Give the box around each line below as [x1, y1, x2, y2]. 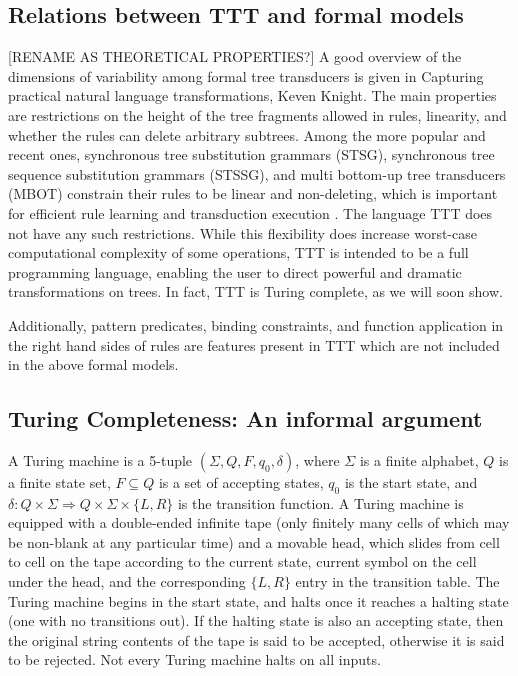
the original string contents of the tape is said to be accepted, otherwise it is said [8, 629, 505, 650]
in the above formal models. [8, 354, 179, 375]
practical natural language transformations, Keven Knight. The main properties [8, 85, 497, 106]
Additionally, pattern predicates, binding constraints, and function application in [8, 314, 504, 335]
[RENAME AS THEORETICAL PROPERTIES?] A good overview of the [8, 46, 462, 67]
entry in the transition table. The [295, 571, 500, 592]
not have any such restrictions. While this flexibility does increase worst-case [8, 222, 477, 243]
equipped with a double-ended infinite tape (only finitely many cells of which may [8, 512, 510, 533]
